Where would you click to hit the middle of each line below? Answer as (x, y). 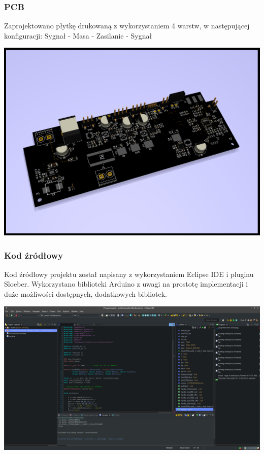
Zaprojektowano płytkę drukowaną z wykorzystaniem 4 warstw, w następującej (127, 26)
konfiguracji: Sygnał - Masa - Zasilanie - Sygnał (78, 35)
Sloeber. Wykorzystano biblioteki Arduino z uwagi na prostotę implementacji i (126, 284)
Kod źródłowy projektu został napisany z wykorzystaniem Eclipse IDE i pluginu (129, 274)
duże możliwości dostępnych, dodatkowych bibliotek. (86, 294)
